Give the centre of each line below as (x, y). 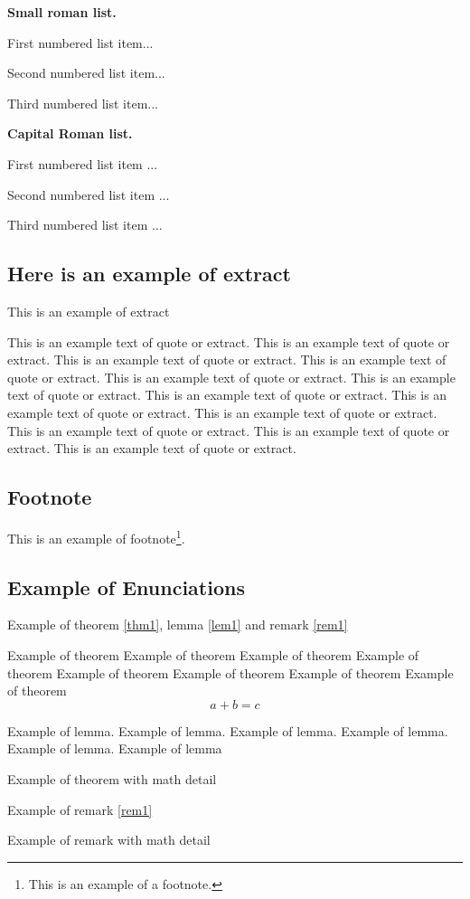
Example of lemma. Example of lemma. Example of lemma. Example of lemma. (228, 730)
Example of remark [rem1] (80, 809)
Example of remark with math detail (109, 840)
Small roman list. (62, 12)
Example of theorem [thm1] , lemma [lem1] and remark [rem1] (178, 625)
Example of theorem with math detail (112, 778)
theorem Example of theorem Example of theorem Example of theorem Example (230, 672)
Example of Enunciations (126, 587)
